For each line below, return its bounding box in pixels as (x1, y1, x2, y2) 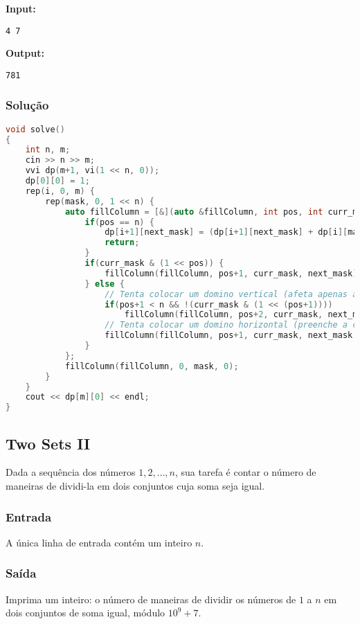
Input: (6, 1, 36, 15)
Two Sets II (6, 432, 91, 454)
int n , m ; (25, 145, 71, 155)
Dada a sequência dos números (6, 465, 136, 479)
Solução (6, 96, 49, 114)
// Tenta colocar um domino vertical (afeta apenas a (105, 289, 358, 299)
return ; (105, 238, 140, 248)
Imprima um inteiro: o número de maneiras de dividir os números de (6, 591, 296, 606)
